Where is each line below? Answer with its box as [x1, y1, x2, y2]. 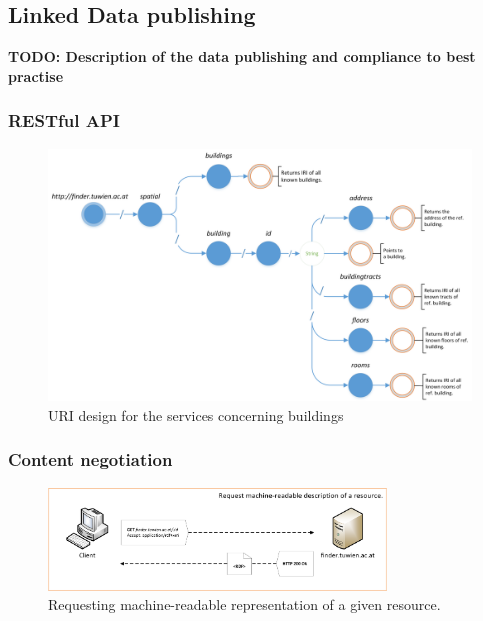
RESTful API [8, 108, 120, 133]
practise [8, 65, 64, 86]
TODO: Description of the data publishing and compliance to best [8, 46, 476, 67]
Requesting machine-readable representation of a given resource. [48, 594, 441, 615]
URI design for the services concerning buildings [48, 404, 344, 425]
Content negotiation [8, 447, 173, 472]
